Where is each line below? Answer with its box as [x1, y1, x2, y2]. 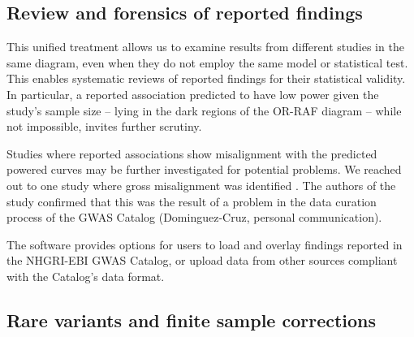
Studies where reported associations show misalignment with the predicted [6, 145, 377, 162]
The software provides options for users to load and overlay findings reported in [6, 235, 403, 253]
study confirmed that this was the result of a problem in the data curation [6, 192, 377, 210]
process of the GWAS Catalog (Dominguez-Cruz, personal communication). [6, 209, 382, 226]
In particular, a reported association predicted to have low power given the [6, 85, 379, 102]
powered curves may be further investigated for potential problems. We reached [6, 161, 402, 178]
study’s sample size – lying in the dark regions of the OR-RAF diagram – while [6, 102, 402, 119]
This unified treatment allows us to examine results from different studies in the [6, 38, 404, 55]
